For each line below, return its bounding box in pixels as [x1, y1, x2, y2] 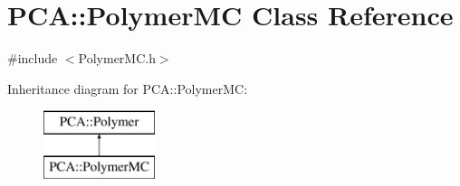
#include [7, 49, 58, 68]
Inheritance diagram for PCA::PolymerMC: [7, 79, 248, 98]
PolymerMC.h [78, 49, 156, 68]
